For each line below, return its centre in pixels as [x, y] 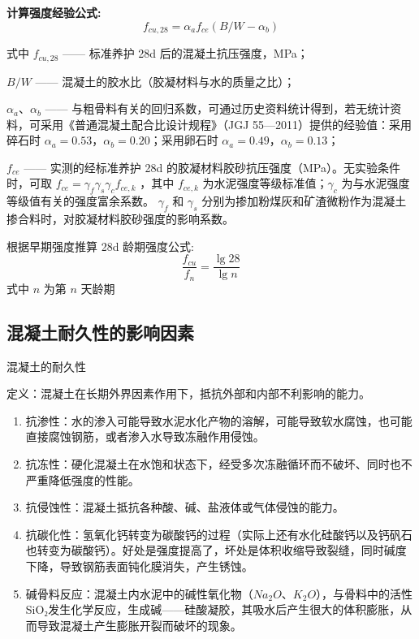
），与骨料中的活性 [365, 593]
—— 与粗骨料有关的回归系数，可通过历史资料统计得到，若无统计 [218, 108]
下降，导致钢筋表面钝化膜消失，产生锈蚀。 [139, 566]
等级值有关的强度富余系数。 [80, 201]
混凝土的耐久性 [46, 366]
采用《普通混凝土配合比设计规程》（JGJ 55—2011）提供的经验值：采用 [226, 124]
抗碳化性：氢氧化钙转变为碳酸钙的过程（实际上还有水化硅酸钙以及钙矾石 [219, 534]
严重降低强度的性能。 [82, 479]
